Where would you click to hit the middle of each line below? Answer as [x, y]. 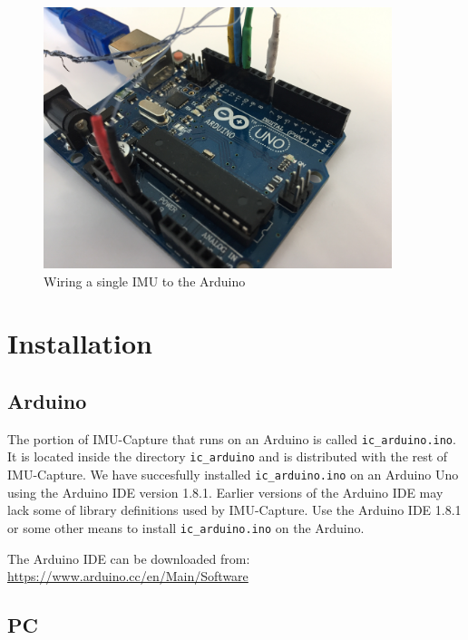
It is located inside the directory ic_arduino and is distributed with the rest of [228, 456]
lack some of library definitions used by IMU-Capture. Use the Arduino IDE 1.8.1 [234, 510]
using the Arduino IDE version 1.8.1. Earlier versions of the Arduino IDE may [225, 492]
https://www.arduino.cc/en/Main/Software [128, 576]
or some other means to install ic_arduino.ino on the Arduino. [186, 527]
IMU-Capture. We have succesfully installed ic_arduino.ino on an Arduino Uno [233, 475]
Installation [80, 343]
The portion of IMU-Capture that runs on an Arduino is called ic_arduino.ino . [232, 438]
